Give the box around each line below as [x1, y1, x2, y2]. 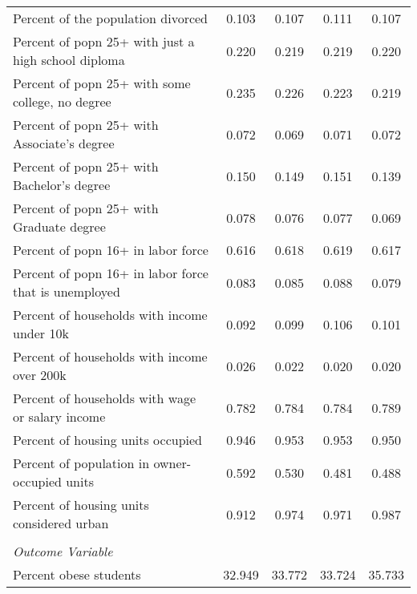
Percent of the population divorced [13, 9, 208, 27]
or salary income [13, 407, 106, 426]
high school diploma [13, 51, 125, 69]
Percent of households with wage [13, 389, 196, 407]
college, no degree [13, 92, 111, 111]
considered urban [13, 514, 109, 532]
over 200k [13, 366, 67, 384]
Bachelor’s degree [13, 176, 111, 194]
